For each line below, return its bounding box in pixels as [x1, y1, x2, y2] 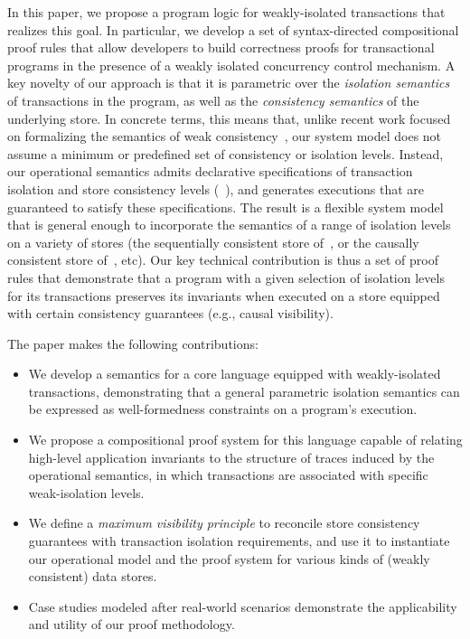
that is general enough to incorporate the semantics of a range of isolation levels [7, 215, 451, 234]
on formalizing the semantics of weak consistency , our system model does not [7, 127, 442, 146]
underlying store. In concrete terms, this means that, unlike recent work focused [7, 108, 451, 127]
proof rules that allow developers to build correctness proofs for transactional [7, 38, 435, 57]
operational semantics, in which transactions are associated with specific [28, 465, 428, 484]
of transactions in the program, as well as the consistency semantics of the [7, 90, 419, 109]
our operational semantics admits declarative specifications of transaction [7, 162, 413, 181]
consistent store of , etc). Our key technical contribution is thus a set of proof [7, 250, 438, 269]
